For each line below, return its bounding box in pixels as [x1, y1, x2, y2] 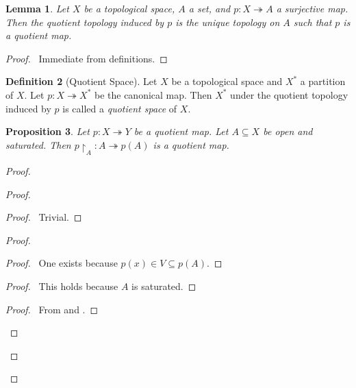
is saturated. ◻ [131, 279, 196, 293]
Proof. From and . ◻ [5, 302, 99, 316]
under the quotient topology [230, 87, 348, 101]
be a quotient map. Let [133, 124, 229, 138]
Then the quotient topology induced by [5, 14, 164, 29]
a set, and [188, 1, 231, 15]
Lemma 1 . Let [5, 1, 69, 15]
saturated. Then [5, 137, 71, 151]
